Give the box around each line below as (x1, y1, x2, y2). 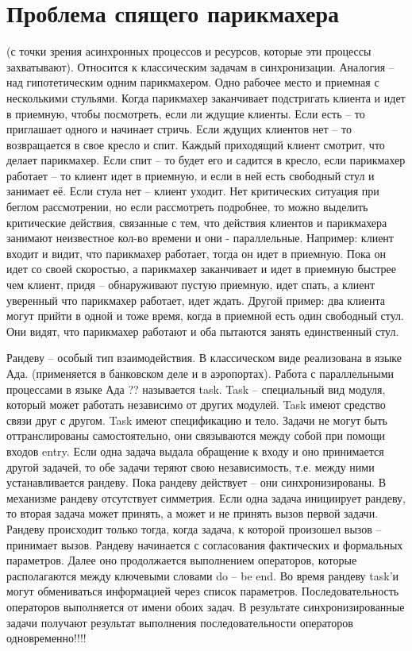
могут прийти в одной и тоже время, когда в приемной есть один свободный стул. (6, 307, 405, 324)
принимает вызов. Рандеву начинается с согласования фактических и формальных (6, 536, 403, 553)
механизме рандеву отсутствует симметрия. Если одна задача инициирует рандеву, (6, 489, 406, 506)
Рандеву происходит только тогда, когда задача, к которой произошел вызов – (6, 520, 382, 537)
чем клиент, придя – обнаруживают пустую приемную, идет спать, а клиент (6, 276, 375, 293)
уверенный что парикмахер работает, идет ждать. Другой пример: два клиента (6, 291, 385, 308)
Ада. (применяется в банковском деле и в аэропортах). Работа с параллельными (6, 365, 395, 381)
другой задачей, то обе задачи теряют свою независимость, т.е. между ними (6, 458, 375, 475)
